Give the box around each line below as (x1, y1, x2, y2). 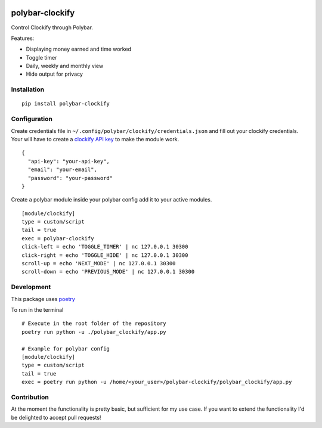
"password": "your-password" (27, 175, 113, 181)
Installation (11, 85, 45, 94)
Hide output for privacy (26, 70, 83, 77)
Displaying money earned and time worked (26, 45, 131, 53)
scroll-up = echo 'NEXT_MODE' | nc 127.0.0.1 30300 (21, 260, 176, 267)
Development (11, 283, 51, 291)
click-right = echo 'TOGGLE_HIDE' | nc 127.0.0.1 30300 (21, 252, 188, 259)
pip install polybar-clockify (21, 100, 110, 107)
